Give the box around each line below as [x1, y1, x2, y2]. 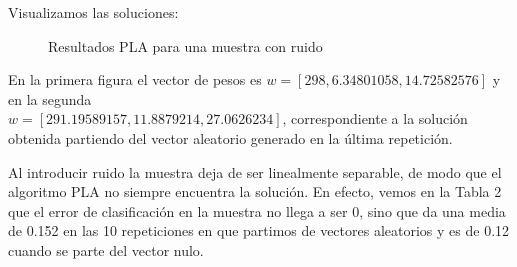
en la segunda [8, 88, 92, 109]
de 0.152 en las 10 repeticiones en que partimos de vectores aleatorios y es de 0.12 [8, 220, 510, 241]
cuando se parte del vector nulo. [8, 239, 204, 260]
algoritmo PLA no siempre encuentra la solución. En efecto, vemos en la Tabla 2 [8, 181, 502, 202]
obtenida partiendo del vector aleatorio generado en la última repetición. [8, 127, 453, 148]
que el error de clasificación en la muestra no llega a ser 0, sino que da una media [8, 200, 506, 221]
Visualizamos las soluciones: [8, 2, 179, 22]
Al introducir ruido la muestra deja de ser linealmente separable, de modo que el [8, 161, 502, 182]
